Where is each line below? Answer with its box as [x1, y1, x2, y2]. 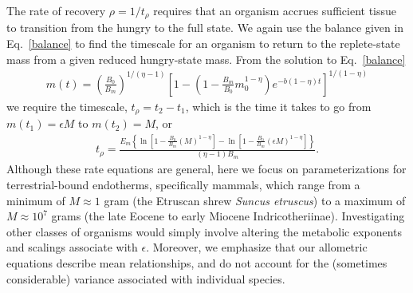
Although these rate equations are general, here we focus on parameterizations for [6, 160, 407, 177]
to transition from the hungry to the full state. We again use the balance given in [6, 19, 404, 36]
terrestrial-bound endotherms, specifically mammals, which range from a [6, 176, 360, 193]
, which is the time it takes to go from [185, 97, 372, 114]
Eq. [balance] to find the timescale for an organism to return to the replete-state [6, 35, 400, 52]
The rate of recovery [6, 2, 106, 18]
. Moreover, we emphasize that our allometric [146, 239, 368, 255]
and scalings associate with [6, 239, 138, 255]
